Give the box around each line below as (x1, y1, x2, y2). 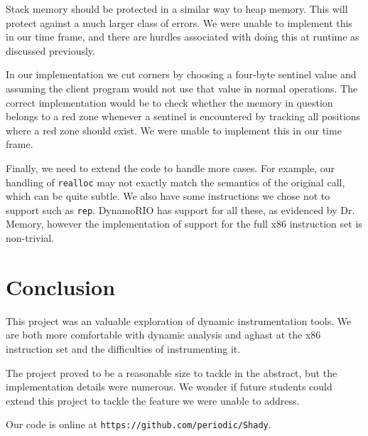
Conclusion (6, 272, 116, 301)
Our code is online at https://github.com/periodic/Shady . (6, 417, 271, 432)
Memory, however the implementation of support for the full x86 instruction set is (6, 216, 362, 231)
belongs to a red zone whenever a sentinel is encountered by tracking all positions (6, 109, 361, 124)
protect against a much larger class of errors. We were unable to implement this (6, 15, 352, 30)
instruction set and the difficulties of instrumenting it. (6, 341, 241, 356)
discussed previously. (6, 43, 95, 58)
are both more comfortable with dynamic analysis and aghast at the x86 (6, 327, 321, 342)
